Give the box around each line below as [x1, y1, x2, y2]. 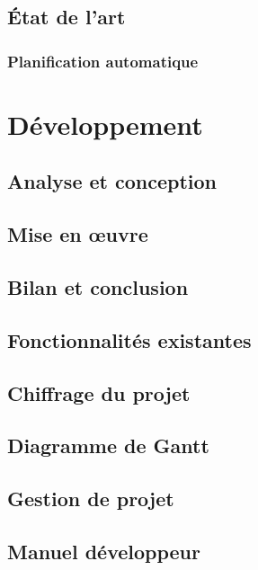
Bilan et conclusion [7, 272, 189, 300]
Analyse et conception [7, 167, 218, 195]
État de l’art [7, 3, 126, 31]
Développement [7, 105, 203, 142]
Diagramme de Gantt [7, 432, 209, 459]
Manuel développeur [7, 537, 200, 565]
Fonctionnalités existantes [7, 325, 252, 353]
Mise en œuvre [7, 220, 148, 248]
